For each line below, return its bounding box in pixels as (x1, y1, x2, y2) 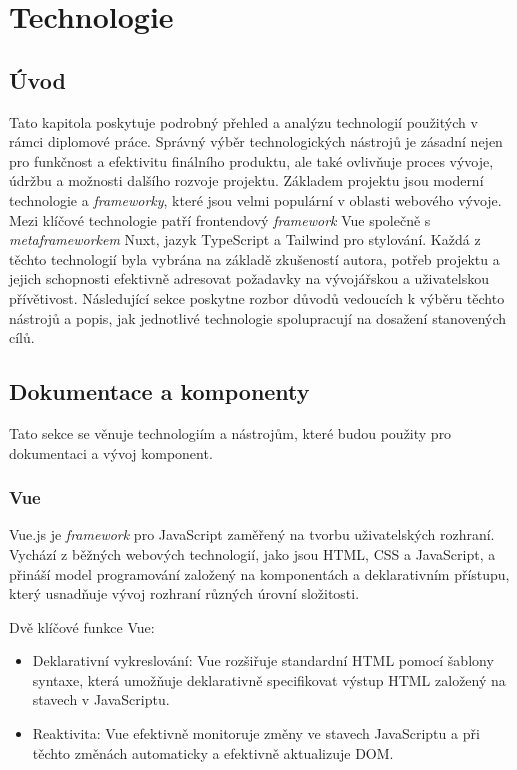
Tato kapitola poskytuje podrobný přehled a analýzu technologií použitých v (9, 111, 478, 132)
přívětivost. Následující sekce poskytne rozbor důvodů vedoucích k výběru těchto (9, 287, 505, 308)
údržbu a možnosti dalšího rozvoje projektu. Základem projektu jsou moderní (9, 170, 484, 191)
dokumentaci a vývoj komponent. (9, 442, 213, 463)
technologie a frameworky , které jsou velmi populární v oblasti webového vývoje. (9, 189, 502, 210)
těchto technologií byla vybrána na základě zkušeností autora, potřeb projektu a (9, 248, 500, 269)
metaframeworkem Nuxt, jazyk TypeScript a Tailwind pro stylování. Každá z (9, 229, 481, 250)
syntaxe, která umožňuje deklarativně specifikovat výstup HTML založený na (32, 669, 506, 690)
